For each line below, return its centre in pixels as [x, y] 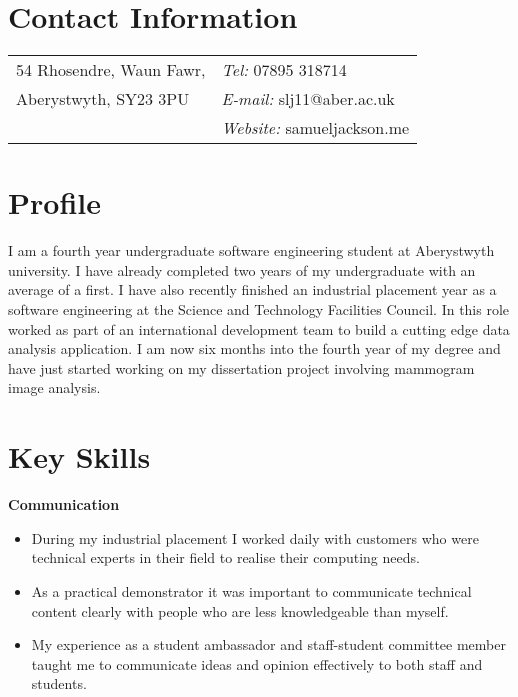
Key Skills [79, 456]
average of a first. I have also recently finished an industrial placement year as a [252, 289]
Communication [64, 504]
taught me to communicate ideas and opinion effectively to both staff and [257, 663]
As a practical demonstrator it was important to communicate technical [251, 590]
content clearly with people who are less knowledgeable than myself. [240, 610]
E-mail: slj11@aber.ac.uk [308, 99]
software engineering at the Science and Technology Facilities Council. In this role [259, 309]
